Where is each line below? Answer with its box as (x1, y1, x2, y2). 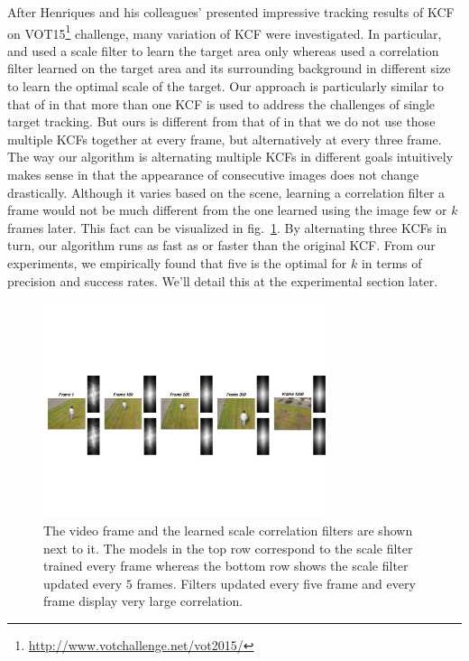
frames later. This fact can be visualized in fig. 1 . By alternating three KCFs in (7, 218, 447, 237)
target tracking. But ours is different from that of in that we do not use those (7, 112, 436, 131)
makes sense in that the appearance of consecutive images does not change (7, 165, 419, 183)
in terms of (361, 253, 422, 272)
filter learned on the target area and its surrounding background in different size (7, 59, 451, 78)
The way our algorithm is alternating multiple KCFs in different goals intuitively (7, 147, 454, 166)
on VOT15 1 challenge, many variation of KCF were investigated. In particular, (7, 21, 442, 42)
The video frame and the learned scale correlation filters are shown (43, 520, 413, 539)
